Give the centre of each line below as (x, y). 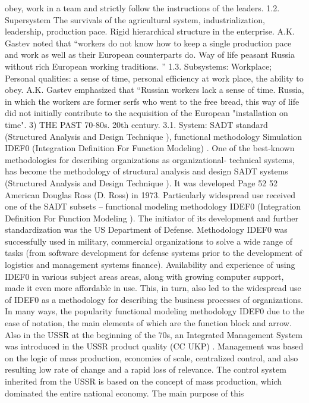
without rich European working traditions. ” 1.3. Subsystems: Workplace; (138, 66)
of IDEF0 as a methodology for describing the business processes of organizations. (154, 299)
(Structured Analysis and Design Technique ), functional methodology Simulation (153, 136)
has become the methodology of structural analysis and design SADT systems (146, 171)
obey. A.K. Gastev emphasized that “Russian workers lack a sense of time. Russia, (154, 90)
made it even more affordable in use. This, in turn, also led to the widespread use (153, 288)
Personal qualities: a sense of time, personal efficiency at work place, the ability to (154, 78)
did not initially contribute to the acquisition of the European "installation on (146, 113)
